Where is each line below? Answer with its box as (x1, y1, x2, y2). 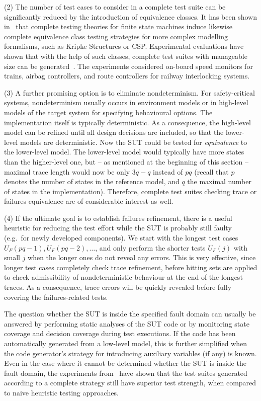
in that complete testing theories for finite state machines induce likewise (4, 21, 232, 32)
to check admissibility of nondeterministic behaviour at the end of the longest (4, 272, 243, 282)
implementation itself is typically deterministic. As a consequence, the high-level (4, 117, 251, 127)
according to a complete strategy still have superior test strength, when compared (4, 377, 256, 388)
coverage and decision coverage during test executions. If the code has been (4, 328, 236, 339)
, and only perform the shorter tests (95, 242, 206, 253)
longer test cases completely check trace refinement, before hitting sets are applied (4, 262, 257, 272)
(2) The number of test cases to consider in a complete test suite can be (4, 2, 226, 12)
